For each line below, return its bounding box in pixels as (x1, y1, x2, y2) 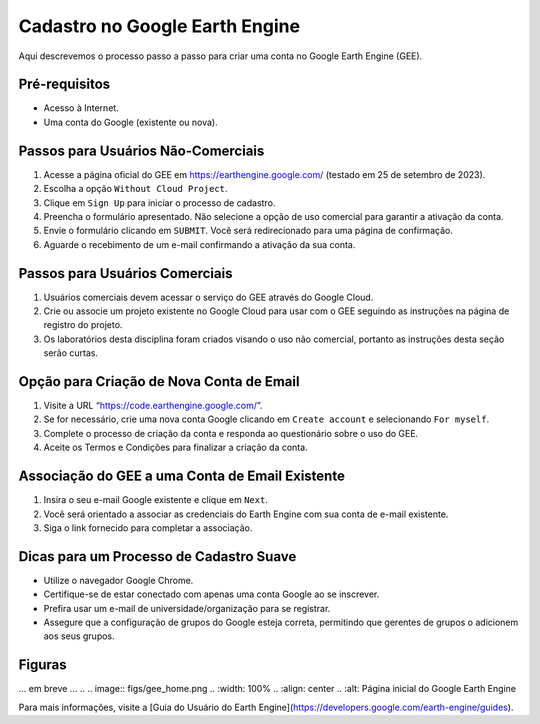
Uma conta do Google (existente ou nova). (43, 116, 219, 128)
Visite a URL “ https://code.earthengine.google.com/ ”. (43, 400, 263, 412)
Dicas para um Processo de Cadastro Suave (18, 548, 297, 565)
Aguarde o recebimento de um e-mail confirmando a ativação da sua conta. (43, 238, 356, 250)
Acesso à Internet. (43, 102, 119, 114)
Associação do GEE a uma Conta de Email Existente (18, 468, 345, 485)
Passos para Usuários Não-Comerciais (18, 142, 265, 159)
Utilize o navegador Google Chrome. (43, 574, 194, 586)
